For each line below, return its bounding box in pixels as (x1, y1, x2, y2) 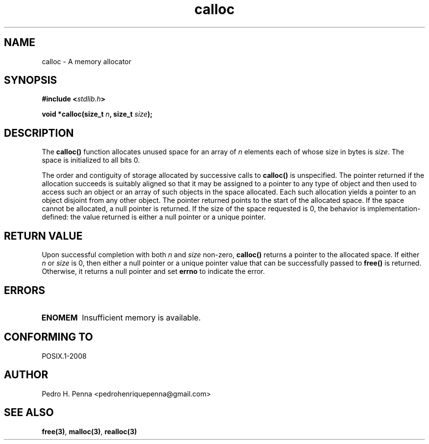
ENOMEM (41, 312, 78, 322)
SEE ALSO (4, 406, 54, 419)
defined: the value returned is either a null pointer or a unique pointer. (42, 213, 266, 222)
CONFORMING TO (4, 331, 93, 344)
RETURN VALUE (4, 229, 83, 242)
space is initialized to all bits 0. (42, 156, 140, 165)
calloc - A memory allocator (42, 57, 131, 66)
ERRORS (4, 284, 46, 296)
